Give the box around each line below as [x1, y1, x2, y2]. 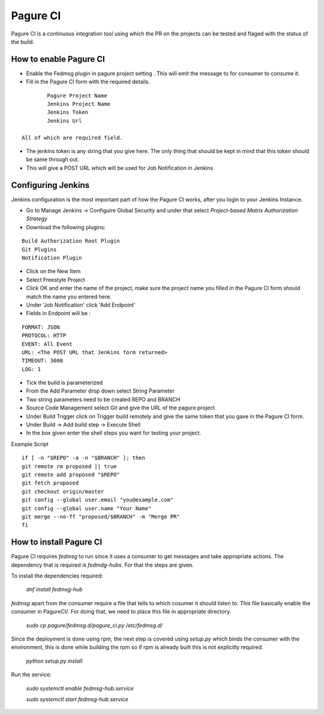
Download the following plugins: [26, 223, 106, 231]
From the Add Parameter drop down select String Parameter [26, 387, 175, 394]
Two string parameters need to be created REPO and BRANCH [26, 396, 181, 403]
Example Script [11, 440, 49, 447]
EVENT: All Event [22, 340, 73, 348]
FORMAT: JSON [22, 324, 60, 330]
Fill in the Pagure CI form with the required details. [26, 78, 150, 85]
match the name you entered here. [26, 293, 112, 300]
